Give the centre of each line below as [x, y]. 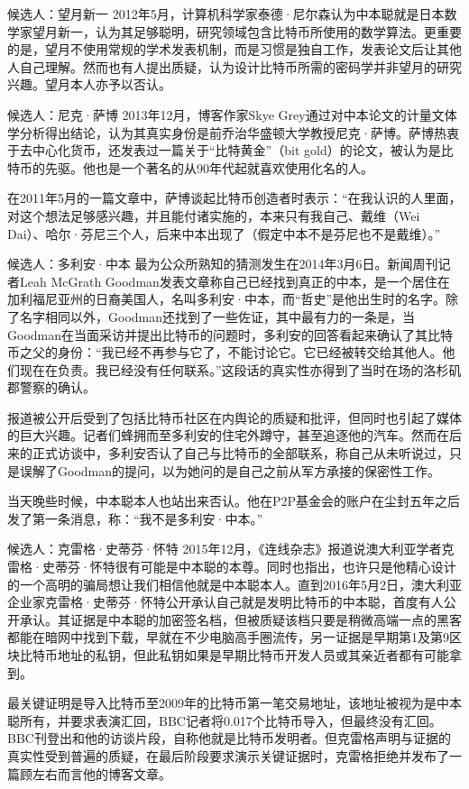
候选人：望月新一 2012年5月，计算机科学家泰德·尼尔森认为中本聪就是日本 [226, 14]
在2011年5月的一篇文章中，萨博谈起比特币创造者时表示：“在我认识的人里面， [234, 198]
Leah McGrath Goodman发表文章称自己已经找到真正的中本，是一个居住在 [234, 281]
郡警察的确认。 [51, 387]
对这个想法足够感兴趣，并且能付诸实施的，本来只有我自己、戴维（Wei [214, 215]
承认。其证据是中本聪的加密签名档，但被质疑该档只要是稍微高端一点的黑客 [240, 619]
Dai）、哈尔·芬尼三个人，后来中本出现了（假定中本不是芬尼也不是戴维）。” [224, 233]
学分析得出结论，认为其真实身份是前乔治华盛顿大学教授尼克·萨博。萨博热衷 [233, 132]
